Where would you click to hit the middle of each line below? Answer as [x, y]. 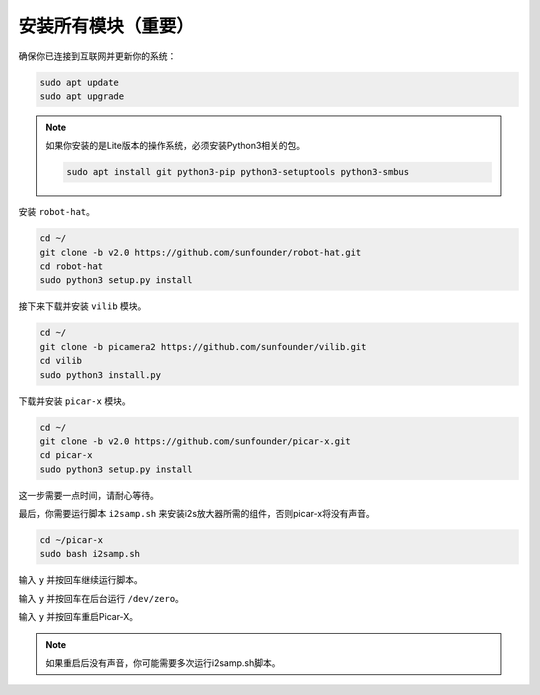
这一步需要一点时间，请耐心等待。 [88, 495]
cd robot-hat [71, 266]
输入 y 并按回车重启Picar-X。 [78, 617]
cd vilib [61, 361]
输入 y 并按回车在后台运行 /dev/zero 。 [101, 598]
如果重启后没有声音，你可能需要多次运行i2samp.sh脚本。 [163, 663]
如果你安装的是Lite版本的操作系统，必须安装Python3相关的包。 [175, 146]
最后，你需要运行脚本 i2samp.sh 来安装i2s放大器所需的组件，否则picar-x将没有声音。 [196, 514]
